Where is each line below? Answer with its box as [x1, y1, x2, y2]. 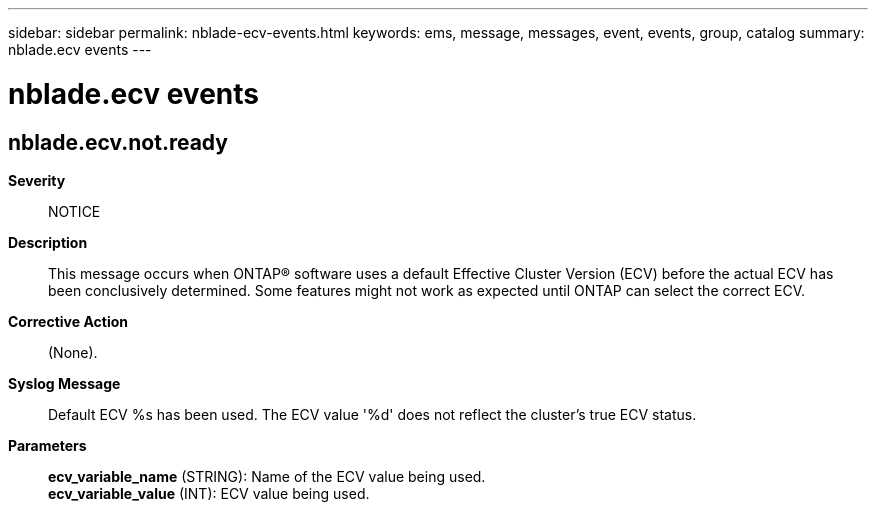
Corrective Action [8, 312, 128, 330]
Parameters [8, 436, 87, 454]
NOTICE [48, 202, 101, 220]
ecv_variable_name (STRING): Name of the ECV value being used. [48, 467, 486, 485]
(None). [48, 343, 98, 361]
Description [8, 233, 88, 251]
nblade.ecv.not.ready [8, 129, 228, 155]
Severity [8, 171, 66, 189]
